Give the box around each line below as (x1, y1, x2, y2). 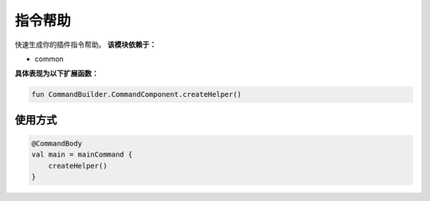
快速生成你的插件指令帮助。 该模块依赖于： (14, 40, 157, 49)
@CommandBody (31, 139, 83, 148)
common (34, 54, 64, 64)
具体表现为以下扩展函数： (14, 68, 99, 79)
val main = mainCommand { (31, 150, 133, 159)
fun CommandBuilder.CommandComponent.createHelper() (31, 90, 242, 99)
